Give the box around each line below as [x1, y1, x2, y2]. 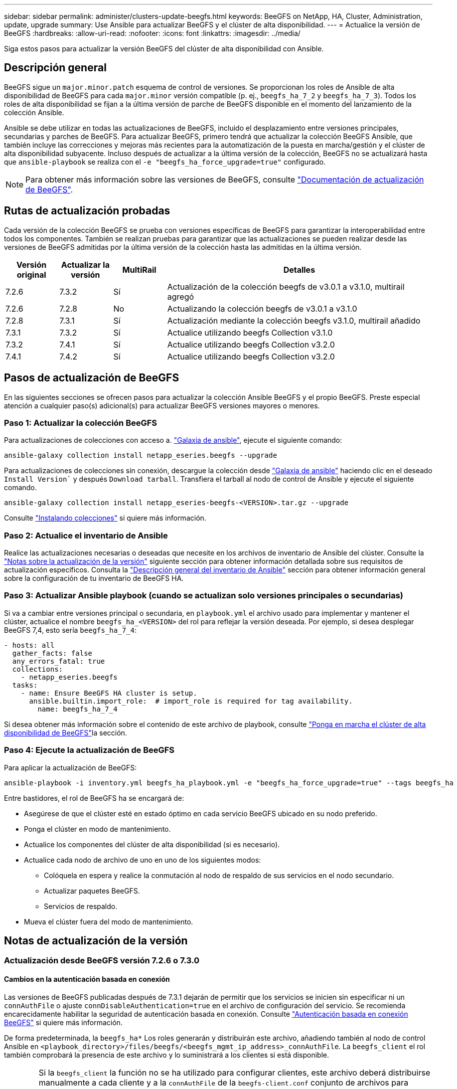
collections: [12, 665, 63, 673]
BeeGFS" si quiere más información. [4, 1018, 123, 1027]
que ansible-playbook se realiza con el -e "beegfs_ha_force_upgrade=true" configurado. [4, 157, 326, 166]
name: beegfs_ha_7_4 [37, 705, 118, 713]
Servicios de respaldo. [44, 902, 118, 910]
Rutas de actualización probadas [4, 204, 170, 217]
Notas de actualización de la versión [4, 934, 188, 947]
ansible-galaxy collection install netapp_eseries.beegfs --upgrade [4, 451, 277, 460]
